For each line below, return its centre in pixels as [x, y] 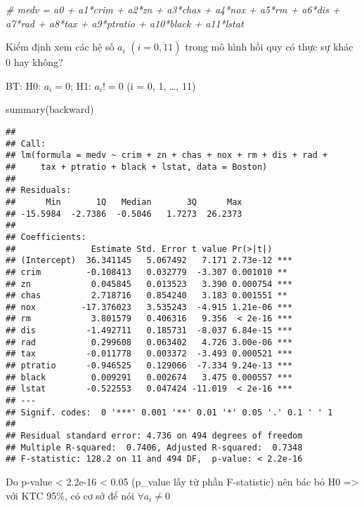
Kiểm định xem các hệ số [60, 47]
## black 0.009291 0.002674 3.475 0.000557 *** [149, 377]
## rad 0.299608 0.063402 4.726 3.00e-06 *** [149, 342]
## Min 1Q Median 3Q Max [124, 202]
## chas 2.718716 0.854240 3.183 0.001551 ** [147, 296]
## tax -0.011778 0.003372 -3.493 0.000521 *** [149, 354]
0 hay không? [34, 62]
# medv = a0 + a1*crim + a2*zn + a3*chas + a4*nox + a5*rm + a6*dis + [173, 9]
